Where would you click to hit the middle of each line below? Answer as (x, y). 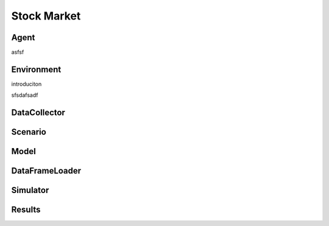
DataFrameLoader (46, 171)
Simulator (30, 190)
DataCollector (38, 113)
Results (26, 210)
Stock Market (46, 16)
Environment (36, 69)
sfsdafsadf (25, 95)
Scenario (29, 132)
